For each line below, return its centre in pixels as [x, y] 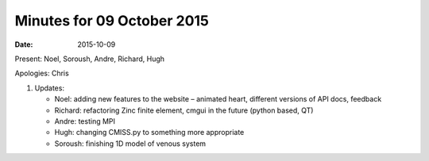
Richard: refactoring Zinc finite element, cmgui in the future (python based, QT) [184, 110]
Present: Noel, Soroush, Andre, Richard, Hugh [90, 59]
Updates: [50, 88]
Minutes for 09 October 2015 [112, 21]
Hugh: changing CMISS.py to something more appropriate [149, 132]
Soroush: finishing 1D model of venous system [130, 144]
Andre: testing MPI [85, 121]
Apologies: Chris [42, 73]
